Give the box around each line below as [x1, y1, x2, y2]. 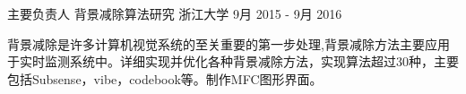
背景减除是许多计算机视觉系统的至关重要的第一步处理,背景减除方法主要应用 [7, 34, 450, 53]
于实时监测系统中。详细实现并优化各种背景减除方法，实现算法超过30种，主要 [7, 52, 459, 71]
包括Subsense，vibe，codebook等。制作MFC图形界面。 [7, 69, 323, 88]
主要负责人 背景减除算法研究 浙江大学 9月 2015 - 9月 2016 [7, 4, 342, 22]
